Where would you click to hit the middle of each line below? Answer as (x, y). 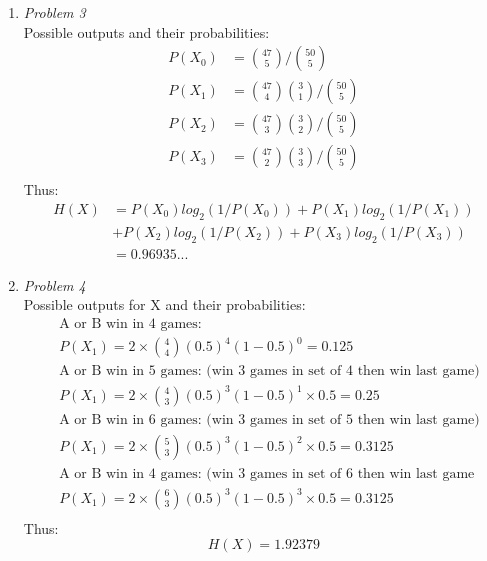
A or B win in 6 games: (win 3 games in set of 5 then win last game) (269, 419)
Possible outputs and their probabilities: (146, 31)
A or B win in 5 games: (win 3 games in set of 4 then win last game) (269, 371)
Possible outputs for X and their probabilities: (164, 304)
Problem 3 (54, 12)
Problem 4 (54, 284)
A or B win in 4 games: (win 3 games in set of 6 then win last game (267, 474)
